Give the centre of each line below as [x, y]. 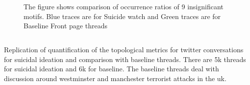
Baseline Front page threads [65, 26]
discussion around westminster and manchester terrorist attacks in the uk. [115, 78]
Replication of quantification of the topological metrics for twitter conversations [124, 50]
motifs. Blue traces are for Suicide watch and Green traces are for [122, 16]
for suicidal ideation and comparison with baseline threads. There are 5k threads [125, 59]
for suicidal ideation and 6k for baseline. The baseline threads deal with [112, 69]
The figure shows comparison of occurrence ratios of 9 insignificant [124, 6]
